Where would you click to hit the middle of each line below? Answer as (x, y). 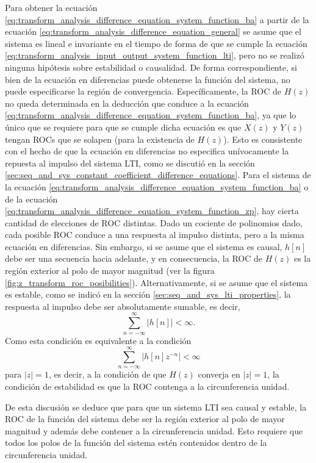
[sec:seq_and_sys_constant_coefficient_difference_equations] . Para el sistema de (158, 175)
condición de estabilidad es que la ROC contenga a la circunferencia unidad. (147, 386)
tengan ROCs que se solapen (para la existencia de (100, 139)
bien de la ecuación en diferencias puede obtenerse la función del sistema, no (148, 79)
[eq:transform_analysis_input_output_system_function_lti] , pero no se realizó (155, 55)
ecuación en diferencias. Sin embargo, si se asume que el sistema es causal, (144, 246)
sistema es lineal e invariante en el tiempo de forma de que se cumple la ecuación (156, 43)
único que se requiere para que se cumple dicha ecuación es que (123, 127)
